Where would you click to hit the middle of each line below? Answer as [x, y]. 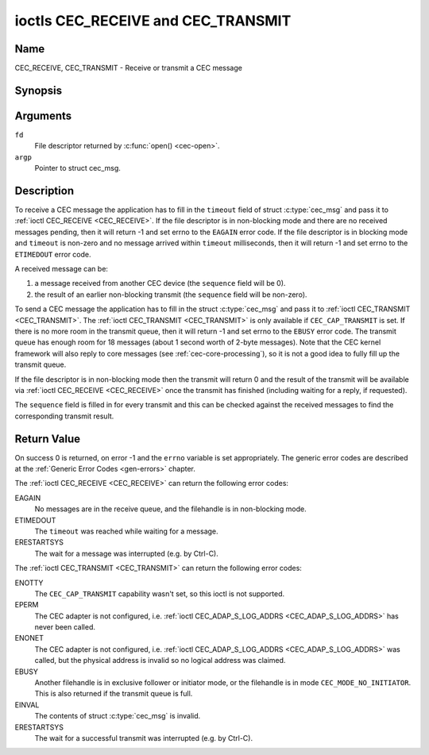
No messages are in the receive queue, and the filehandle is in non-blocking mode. [170, 509]
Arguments [43, 116]
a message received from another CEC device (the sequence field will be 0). [160, 283]
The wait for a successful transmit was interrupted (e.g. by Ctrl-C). [144, 738]
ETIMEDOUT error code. [53, 254]
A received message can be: [62, 269]
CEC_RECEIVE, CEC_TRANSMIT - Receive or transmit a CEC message [128, 68]
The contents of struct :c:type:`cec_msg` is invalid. [118, 716]
